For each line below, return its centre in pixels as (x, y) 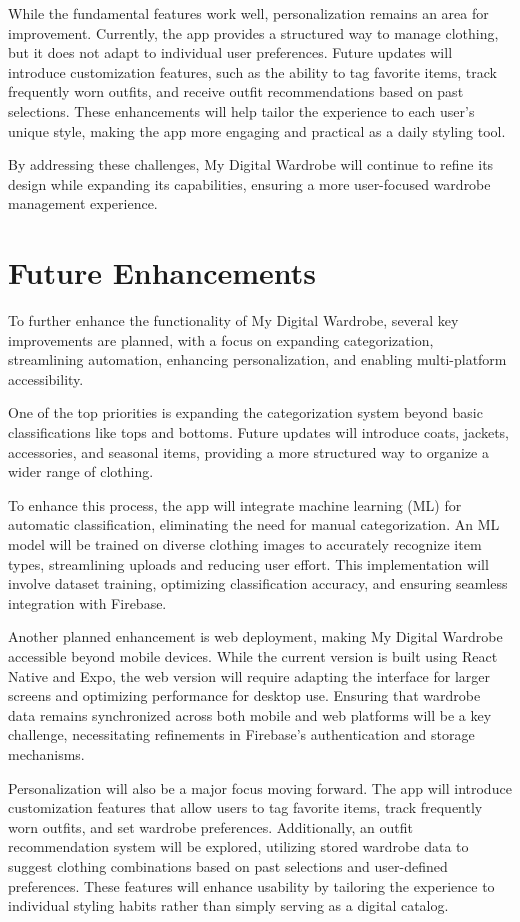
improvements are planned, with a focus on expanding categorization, (221, 339)
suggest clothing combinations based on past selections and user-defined (228, 865)
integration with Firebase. (87, 602)
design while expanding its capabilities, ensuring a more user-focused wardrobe (249, 183)
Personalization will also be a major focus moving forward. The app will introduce (260, 787)
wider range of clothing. (81, 471)
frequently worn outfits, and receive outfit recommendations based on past (236, 91)
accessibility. (46, 378)
